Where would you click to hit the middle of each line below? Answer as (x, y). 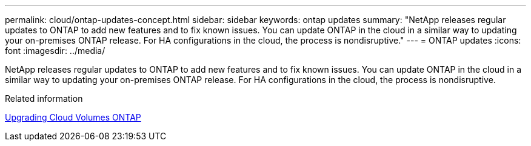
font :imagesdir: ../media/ (55, 51)
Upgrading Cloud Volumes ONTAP (73, 117)
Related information (44, 98)
